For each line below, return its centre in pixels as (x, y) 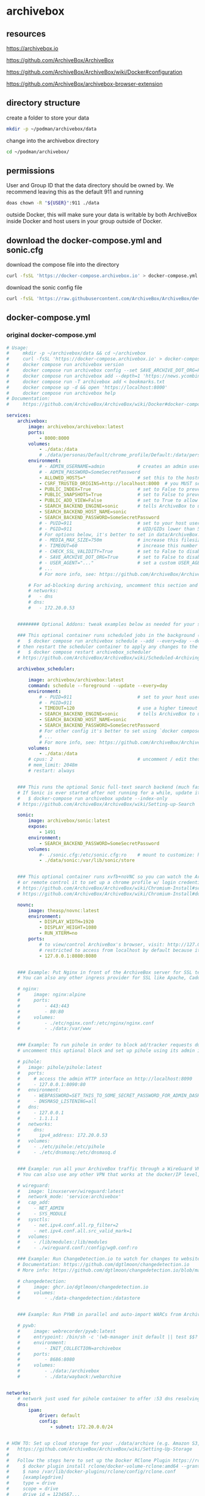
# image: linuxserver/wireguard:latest (70, 1191)
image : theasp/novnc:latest (64, 910)
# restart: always (52, 771)
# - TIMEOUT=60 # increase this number (118, 546)
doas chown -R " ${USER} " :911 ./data (53, 203)
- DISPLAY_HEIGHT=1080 (68, 928)
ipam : (35, 1410)
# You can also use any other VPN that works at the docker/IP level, (109, 1174)
